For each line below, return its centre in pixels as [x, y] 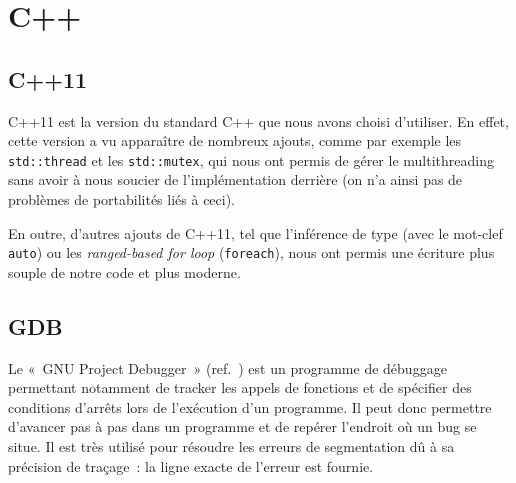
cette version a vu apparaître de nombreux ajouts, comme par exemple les [235, 140]
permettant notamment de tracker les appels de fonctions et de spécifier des [240, 387]
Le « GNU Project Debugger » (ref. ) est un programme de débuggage [227, 367]
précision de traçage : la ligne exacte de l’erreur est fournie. [191, 465]
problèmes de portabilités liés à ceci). [122, 199]
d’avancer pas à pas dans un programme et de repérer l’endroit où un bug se [242, 426]
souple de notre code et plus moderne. [124, 271]
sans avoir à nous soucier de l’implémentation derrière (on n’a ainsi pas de [235, 179]
